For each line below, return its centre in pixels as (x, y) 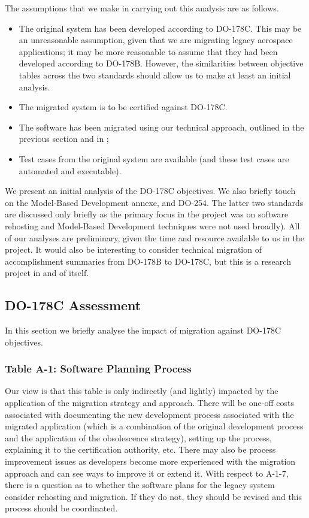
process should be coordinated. (61, 508)
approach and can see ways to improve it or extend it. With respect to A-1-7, (147, 473)
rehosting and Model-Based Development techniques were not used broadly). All (152, 225)
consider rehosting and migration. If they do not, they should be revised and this (154, 496)
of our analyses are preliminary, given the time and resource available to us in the (154, 237)
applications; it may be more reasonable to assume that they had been (148, 51)
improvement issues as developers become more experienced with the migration (150, 461)
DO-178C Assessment (73, 305)
